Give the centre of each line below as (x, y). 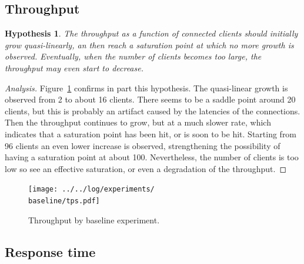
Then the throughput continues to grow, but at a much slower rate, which (138, 122)
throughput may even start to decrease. (74, 67)
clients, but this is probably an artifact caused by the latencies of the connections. (153, 110)
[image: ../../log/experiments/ (91, 189)
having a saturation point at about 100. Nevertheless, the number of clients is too (152, 157)
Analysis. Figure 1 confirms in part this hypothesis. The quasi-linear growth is (146, 88)
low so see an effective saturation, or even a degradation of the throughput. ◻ (146, 168)
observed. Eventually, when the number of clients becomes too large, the (133, 56)
